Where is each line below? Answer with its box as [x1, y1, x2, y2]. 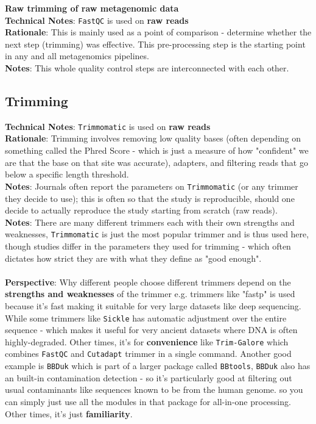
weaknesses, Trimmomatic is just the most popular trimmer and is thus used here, [5, 228, 309, 240]
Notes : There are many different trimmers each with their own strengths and [5, 215, 295, 228]
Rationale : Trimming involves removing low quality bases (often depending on [5, 132, 301, 145]
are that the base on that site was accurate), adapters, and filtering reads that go [5, 156, 308, 168]
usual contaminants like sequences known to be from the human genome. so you [5, 383, 303, 396]
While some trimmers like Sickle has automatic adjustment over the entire [5, 311, 287, 324]
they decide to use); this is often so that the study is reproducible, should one [5, 192, 295, 204]
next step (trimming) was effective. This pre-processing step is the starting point [5, 37, 306, 50]
